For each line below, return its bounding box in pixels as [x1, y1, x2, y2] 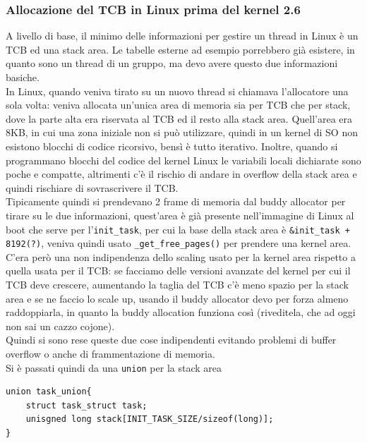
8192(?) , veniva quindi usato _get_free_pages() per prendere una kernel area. [6, 236, 351, 250]
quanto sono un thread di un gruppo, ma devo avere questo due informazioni [6, 56, 338, 71]
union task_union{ [6, 387, 92, 397]
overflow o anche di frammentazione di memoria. [6, 346, 215, 360]
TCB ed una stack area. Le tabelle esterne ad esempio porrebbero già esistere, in [6, 42, 355, 56]
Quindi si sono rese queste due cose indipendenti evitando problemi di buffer [6, 332, 337, 347]
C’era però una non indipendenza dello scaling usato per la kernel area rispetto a [6, 249, 356, 264]
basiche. [6, 70, 40, 84]
